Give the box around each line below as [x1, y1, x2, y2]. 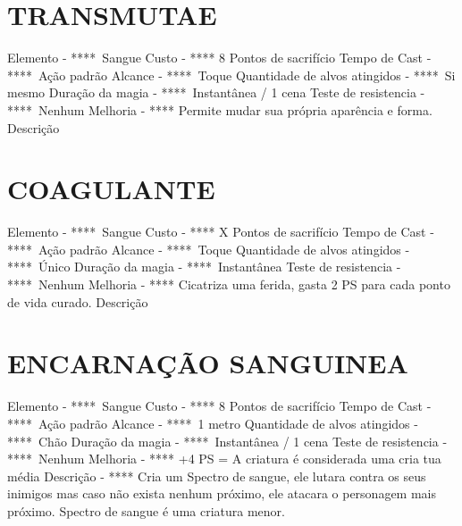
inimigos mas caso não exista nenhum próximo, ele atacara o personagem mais [7, 484, 437, 503]
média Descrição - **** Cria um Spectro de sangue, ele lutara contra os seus [7, 466, 426, 485]
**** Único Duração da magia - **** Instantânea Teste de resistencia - [7, 257, 401, 276]
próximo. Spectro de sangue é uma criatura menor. [7, 501, 285, 520]
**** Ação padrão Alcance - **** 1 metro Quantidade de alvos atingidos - [7, 413, 418, 432]
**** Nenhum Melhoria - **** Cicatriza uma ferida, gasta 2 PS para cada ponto [7, 275, 450, 293]
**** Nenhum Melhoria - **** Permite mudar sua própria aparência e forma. [7, 100, 433, 119]
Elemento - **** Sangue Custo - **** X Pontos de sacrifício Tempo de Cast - [7, 222, 434, 241]
